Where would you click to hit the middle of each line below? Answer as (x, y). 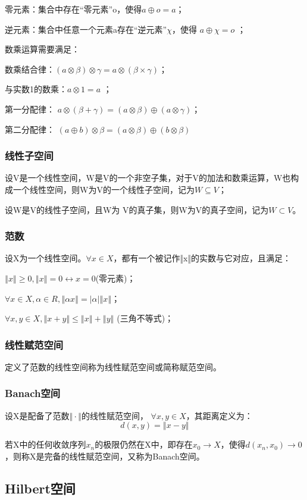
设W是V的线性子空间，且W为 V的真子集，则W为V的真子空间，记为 (137, 209)
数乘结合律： (30, 69)
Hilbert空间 (40, 488)
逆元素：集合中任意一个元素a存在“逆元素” (86, 29)
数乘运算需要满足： (42, 49)
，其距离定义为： (219, 415)
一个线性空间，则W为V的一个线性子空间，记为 (104, 189)
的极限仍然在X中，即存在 (144, 444)
